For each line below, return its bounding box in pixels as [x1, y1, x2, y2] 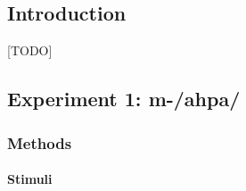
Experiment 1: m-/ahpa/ [7, 85, 241, 112]
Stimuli [7, 170, 53, 188]
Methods [7, 131, 72, 154]
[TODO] [7, 41, 53, 60]
